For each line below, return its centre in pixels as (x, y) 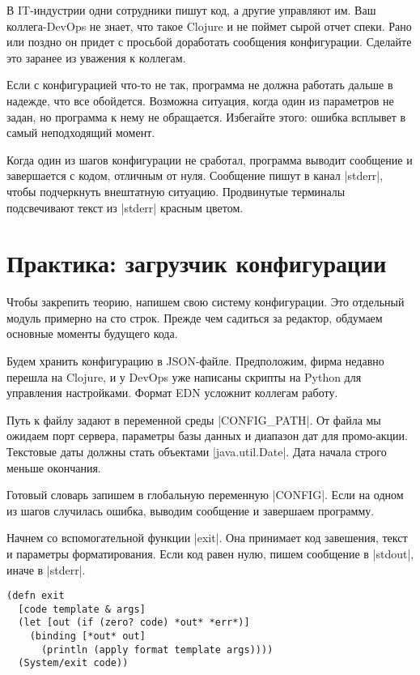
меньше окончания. (54, 467)
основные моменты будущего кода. (92, 333)
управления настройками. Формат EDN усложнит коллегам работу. (172, 393)
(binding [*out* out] (87, 637)
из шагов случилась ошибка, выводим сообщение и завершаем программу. (191, 510)
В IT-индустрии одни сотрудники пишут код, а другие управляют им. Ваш (191, 10)
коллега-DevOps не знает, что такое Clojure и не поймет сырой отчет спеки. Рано (209, 26)
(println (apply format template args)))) (157, 649)
